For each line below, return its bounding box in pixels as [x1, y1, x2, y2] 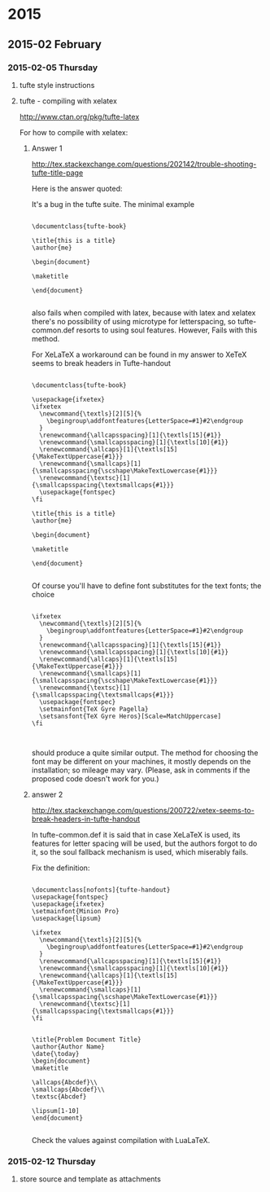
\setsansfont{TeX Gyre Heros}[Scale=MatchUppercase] [38, 712, 221, 720]
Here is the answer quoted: [31, 183, 123, 193]
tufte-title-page [31, 168, 84, 178]
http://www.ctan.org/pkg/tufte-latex [19, 112, 140, 121]
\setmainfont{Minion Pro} [31, 907, 120, 915]
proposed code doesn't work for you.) [31, 773, 159, 783]
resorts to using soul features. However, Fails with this [76, 325, 258, 335]
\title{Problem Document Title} [31, 1036, 142, 1044]
